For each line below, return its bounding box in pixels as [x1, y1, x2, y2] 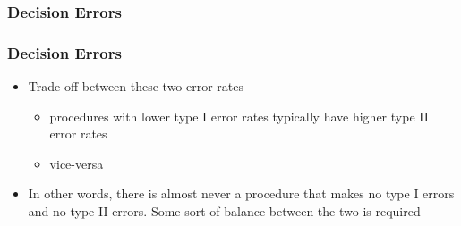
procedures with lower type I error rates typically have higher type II [49, 106, 429, 125]
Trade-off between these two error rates [28, 77, 244, 96]
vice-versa [49, 154, 104, 172]
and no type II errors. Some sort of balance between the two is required [28, 202, 421, 221]
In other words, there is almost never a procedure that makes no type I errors [28, 184, 455, 203]
